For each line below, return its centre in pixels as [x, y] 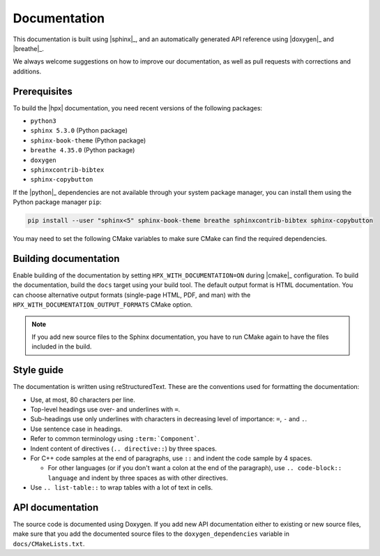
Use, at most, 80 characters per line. [83, 400]
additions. [27, 71]
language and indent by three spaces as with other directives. [138, 478]
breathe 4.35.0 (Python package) [83, 150]
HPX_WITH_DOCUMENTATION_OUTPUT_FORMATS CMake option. [103, 305]
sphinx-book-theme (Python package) [88, 140]
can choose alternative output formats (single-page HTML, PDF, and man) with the [132, 295]
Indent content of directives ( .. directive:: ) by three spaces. [124, 448]
